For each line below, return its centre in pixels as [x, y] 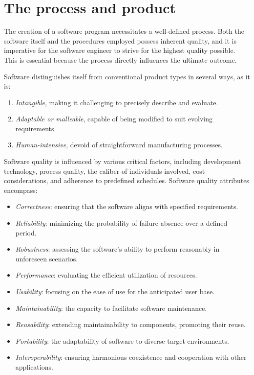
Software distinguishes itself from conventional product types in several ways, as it [127, 76]
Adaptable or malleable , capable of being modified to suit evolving [114, 119]
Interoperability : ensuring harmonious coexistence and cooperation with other [131, 357]
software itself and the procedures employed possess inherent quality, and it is [120, 40]
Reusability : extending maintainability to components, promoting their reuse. [130, 324]
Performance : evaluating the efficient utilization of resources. [106, 275]
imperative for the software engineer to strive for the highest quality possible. [120, 50]
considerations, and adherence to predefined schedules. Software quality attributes [127, 180]
